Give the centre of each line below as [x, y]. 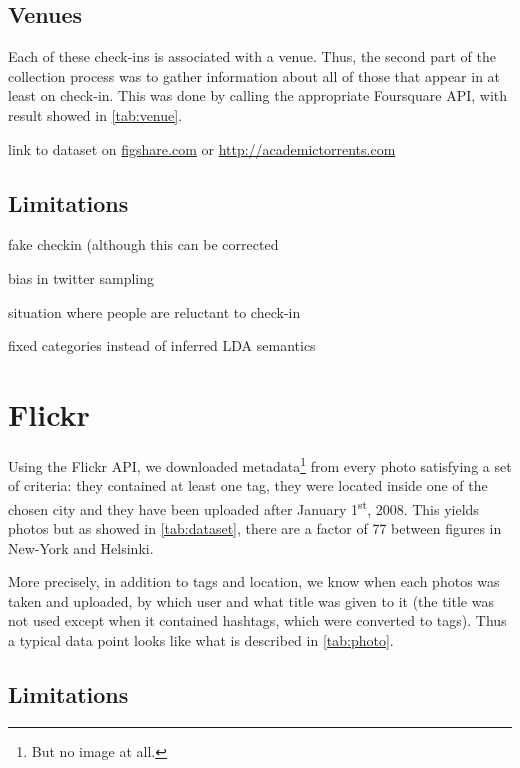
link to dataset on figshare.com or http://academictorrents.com [202, 148]
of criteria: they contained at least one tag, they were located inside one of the [248, 485]
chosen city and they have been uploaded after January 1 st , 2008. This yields [243, 507]
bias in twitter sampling [81, 277]
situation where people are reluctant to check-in [154, 311]
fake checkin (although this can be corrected [143, 244]
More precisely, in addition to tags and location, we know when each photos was [254, 581]
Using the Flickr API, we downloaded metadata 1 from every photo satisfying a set [260, 464]
